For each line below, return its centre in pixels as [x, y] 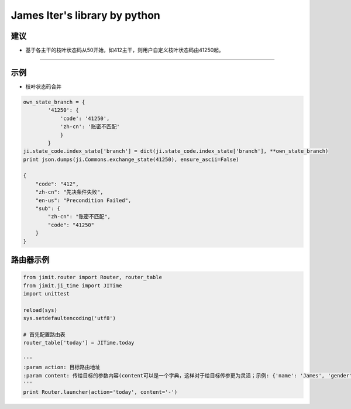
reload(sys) [40, 310]
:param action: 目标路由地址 [62, 367]
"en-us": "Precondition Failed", [83, 200]
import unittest [47, 293]
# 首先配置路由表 [44, 334]
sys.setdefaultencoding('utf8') [70, 318]
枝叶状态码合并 [43, 86]
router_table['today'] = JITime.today [79, 343]
